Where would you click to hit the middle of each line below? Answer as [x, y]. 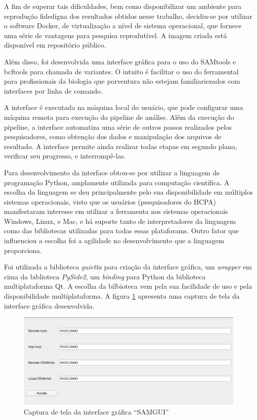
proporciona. [23, 250]
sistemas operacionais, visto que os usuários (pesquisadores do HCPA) [110, 201]
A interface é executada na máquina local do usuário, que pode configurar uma [124, 107]
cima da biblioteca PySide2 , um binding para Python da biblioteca [105, 276]
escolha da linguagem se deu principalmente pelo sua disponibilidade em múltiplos [128, 192]
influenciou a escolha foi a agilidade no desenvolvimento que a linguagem [114, 240]
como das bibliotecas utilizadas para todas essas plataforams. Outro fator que [122, 231]
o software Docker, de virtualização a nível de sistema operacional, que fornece [123, 26]
